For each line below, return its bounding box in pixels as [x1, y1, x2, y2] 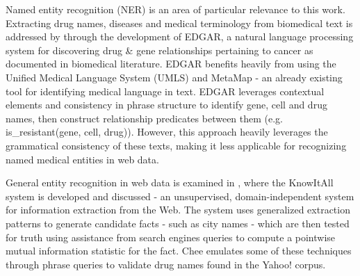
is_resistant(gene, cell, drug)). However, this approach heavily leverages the [6, 124, 328, 139]
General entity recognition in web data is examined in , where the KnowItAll [6, 175, 334, 190]
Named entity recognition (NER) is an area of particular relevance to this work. [6, 2, 345, 16]
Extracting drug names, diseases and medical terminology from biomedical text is [6, 15, 353, 30]
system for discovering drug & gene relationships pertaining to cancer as [6, 42, 313, 57]
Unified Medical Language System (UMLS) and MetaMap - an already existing [6, 70, 343, 84]
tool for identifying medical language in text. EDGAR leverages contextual [6, 83, 325, 98]
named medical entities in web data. [6, 152, 159, 166]
